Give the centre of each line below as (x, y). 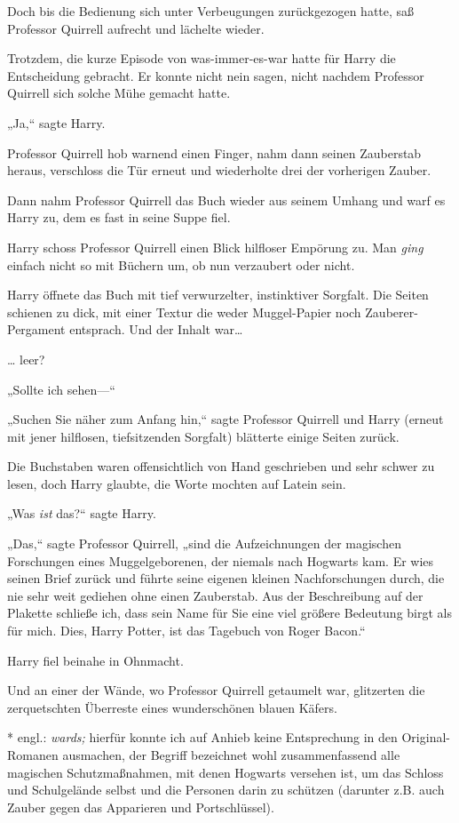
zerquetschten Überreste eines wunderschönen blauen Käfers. (172, 707)
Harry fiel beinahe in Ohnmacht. (95, 660)
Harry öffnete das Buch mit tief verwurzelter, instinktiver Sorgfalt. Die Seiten (218, 295)
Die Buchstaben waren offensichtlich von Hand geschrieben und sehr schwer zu (221, 466)
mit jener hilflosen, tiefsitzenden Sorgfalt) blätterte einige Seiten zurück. (203, 436)
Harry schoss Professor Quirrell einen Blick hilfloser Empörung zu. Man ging (215, 247)
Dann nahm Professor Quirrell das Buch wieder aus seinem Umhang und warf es (226, 200)
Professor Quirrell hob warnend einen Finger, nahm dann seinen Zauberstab (214, 152)
